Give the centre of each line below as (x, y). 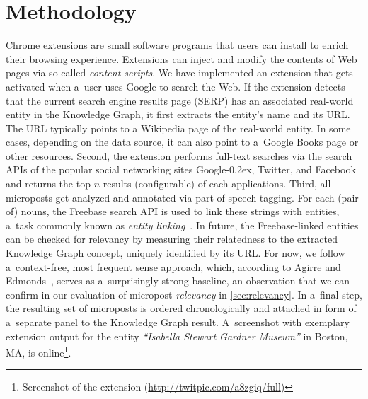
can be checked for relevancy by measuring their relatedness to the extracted (172, 239)
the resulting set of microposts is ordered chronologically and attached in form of (181, 308)
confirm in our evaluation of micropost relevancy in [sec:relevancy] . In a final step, (184, 294)
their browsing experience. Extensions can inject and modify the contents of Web (182, 58)
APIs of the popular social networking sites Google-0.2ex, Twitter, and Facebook (181, 169)
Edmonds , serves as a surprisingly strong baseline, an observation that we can (178, 281)
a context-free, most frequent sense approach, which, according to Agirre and (173, 266)
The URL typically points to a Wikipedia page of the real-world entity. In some (178, 128)
